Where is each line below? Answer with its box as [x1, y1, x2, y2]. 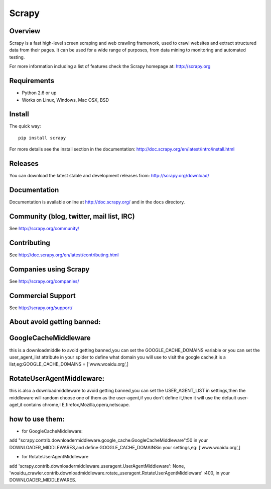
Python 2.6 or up [22, 90, 57, 96]
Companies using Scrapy [9, 265, 90, 273]
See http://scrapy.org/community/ [9, 225, 80, 231]
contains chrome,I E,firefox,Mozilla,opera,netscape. [23, 402, 130, 408]
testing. [9, 54, 25, 60]
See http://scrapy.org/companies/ [9, 278, 80, 284]
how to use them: [9, 414, 65, 423]
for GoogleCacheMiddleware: [22, 428, 83, 434]
